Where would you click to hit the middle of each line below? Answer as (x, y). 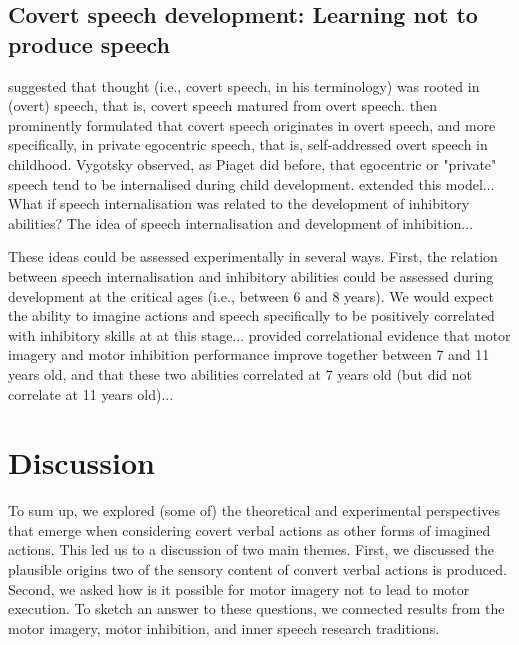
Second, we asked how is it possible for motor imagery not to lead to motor (239, 588)
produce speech (89, 43)
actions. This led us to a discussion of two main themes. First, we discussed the (251, 549)
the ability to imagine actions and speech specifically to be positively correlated (251, 315)
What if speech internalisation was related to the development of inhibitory (239, 203)
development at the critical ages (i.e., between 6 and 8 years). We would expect (251, 295)
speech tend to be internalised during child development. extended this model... (251, 183)
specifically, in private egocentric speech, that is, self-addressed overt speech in (248, 144)
